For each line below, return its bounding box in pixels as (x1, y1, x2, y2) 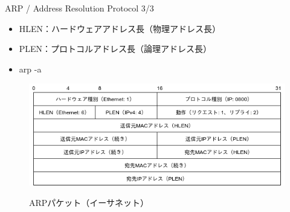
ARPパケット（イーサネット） (29, 196, 149, 208)
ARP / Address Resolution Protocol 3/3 (5, 2, 154, 14)
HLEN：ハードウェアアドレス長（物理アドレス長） (19, 22, 221, 34)
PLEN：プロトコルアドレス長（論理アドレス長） (19, 42, 212, 55)
